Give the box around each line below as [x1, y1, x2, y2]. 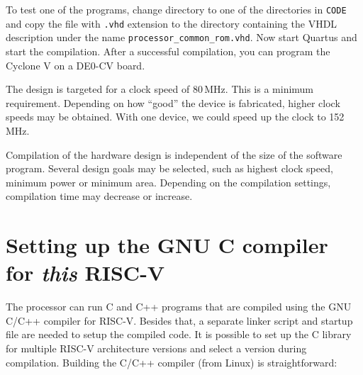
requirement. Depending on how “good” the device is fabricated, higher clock [6, 95, 340, 110]
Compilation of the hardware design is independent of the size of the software [6, 147, 342, 162]
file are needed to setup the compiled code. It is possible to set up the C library [6, 327, 352, 342]
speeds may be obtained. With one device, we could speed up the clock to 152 [6, 109, 345, 124]
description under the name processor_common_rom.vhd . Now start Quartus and [6, 30, 357, 45]
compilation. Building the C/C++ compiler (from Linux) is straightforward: [6, 354, 337, 369]
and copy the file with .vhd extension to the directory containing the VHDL [6, 16, 337, 30]
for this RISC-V [6, 258, 165, 288]
